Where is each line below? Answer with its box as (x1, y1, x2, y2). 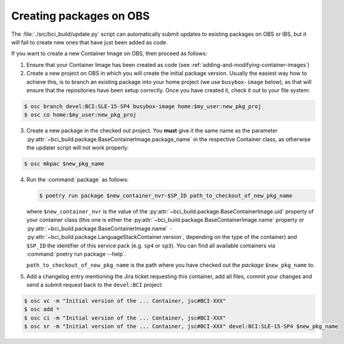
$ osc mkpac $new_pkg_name (24, 160, 105, 167)
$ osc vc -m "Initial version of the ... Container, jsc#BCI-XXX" (24, 298, 226, 304)
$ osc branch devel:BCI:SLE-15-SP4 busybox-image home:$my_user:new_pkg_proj (24, 103, 261, 109)
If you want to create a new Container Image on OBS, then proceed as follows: (11, 50, 208, 57)
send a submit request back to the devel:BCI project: (26, 281, 163, 289)
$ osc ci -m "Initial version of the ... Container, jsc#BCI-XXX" (24, 314, 226, 322)
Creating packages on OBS (11, 9, 150, 22)
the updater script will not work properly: (26, 144, 129, 151)
